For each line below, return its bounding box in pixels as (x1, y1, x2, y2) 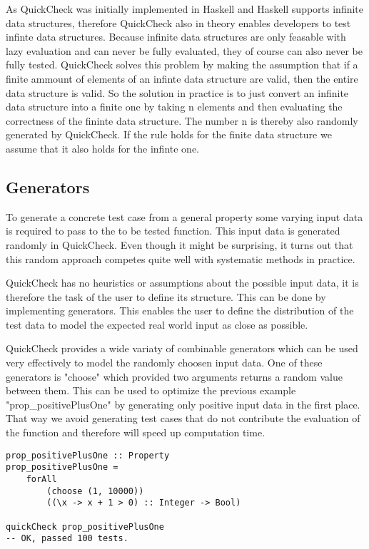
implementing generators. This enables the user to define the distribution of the (6, 303, 354, 318)
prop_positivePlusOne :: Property (6, 450, 170, 461)
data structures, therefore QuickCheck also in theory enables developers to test (6, 15, 351, 30)
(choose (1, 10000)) (46, 486, 144, 496)
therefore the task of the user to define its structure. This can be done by (6, 289, 326, 304)
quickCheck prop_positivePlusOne (6, 521, 164, 532)
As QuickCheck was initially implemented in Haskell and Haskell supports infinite (6, 1, 364, 16)
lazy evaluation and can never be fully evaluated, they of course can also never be (6, 43, 363, 58)
